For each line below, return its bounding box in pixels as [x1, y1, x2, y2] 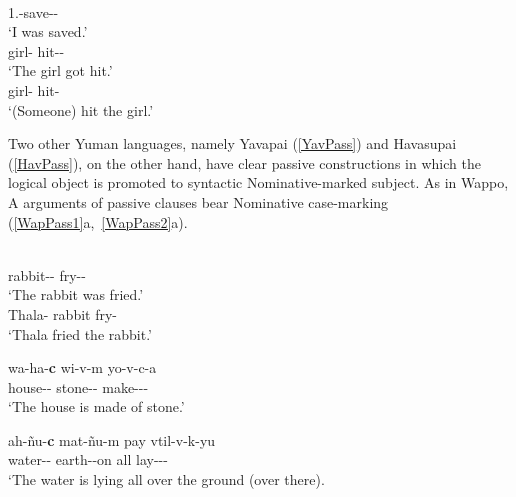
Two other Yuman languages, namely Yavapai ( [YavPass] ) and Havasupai [8, 133, 457, 154]
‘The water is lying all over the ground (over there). [8, 469, 325, 490]
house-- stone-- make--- [8, 376, 149, 397]
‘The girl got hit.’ [8, 60, 113, 81]
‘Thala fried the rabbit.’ [8, 323, 153, 344]
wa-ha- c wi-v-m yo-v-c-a [8, 357, 157, 378]
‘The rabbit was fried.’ [8, 284, 144, 305]
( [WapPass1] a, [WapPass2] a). [8, 211, 188, 232]
